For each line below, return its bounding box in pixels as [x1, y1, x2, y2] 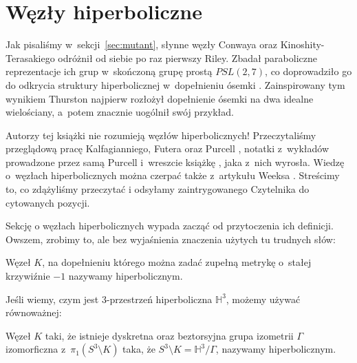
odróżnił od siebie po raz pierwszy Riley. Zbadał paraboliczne [58, 50, 317, 65]
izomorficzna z [6, 342, 66, 356]
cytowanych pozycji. [6, 195, 90, 209]
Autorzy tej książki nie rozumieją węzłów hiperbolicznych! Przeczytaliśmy [6, 127, 316, 142]
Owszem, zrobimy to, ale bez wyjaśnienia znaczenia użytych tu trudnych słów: [6, 231, 336, 246]
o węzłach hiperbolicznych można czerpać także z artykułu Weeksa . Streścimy [6, 168, 340, 183]
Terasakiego [6, 50, 55, 65]
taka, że [122, 342, 155, 356]
